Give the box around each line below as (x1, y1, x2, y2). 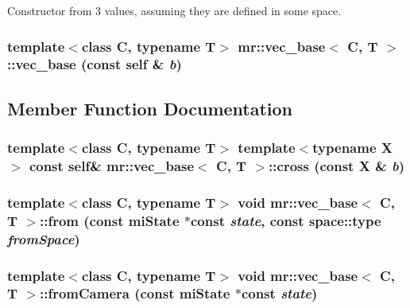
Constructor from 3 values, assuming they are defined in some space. (7, 2, 342, 18)
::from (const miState (39, 210, 180, 230)
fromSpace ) (7, 228, 80, 248)
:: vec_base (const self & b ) (7, 54, 182, 74)
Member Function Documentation (7, 96, 293, 120)
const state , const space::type (190, 210, 381, 230)
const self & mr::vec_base (29, 155, 195, 175)
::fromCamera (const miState (39, 283, 230, 303)
